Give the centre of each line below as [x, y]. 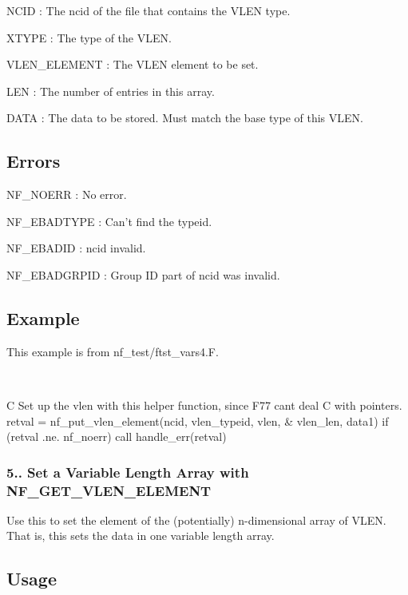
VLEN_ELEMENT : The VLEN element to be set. [133, 64]
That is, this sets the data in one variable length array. [141, 535]
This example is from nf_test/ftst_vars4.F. [113, 351]
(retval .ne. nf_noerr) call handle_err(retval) [117, 436]
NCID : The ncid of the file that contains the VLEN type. [149, 10]
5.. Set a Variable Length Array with [128, 472]
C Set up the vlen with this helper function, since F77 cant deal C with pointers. [204, 405]
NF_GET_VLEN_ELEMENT [109, 490]
